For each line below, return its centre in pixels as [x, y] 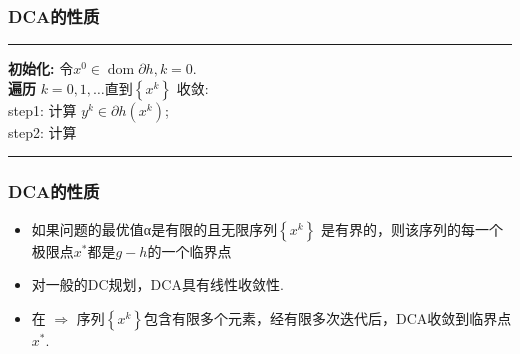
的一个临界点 [189, 250]
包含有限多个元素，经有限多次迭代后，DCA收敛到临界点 [328, 317]
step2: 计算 [42, 131]
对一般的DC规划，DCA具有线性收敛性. [157, 284]
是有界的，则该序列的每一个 [411, 228]
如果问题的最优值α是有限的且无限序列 [154, 228]
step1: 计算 [42, 109]
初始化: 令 [41, 68]
